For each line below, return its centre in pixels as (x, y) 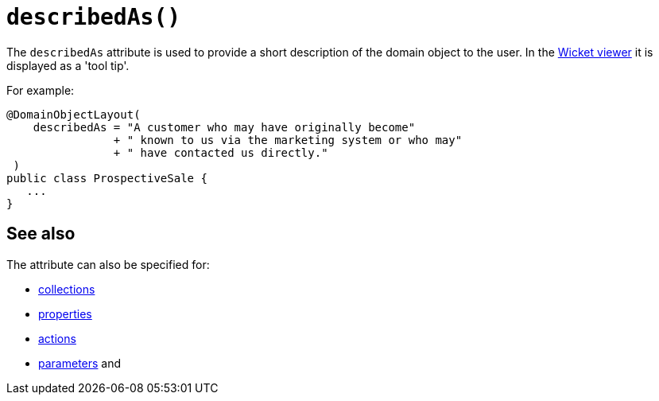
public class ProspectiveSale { (107, 178)
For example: (41, 90)
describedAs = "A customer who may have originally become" (224, 127)
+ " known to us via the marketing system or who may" (288, 140)
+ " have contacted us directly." (221, 152)
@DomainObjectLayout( (74, 114)
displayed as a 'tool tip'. (68, 65)
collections (67, 289)
